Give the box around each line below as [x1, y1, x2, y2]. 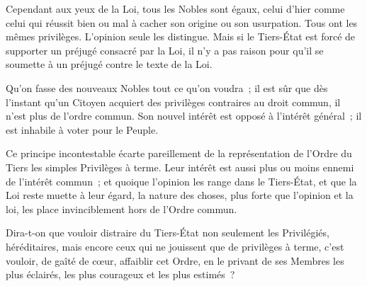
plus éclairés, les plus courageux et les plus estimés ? [6, 267, 235, 282]
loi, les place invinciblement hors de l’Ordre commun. [6, 201, 237, 216]
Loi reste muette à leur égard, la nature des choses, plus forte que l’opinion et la [6, 188, 354, 202]
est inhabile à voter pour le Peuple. [6, 122, 159, 137]
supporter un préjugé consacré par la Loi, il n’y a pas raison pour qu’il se [6, 42, 324, 57]
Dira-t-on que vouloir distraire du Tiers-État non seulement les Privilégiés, [6, 225, 329, 240]
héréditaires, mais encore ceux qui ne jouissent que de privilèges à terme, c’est [6, 239, 344, 253]
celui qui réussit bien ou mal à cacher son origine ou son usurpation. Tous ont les [6, 15, 358, 30]
